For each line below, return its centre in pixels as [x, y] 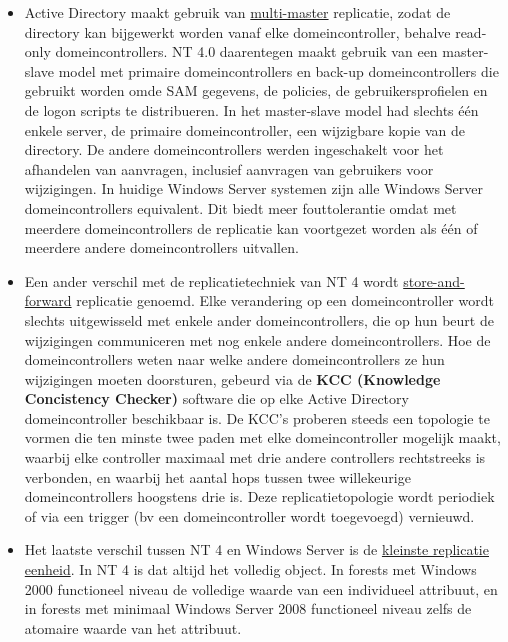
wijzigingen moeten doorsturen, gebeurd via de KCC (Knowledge [232, 378]
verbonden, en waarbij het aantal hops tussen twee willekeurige [217, 476]
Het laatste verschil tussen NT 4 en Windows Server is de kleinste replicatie [256, 549]
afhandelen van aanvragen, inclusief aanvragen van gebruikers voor [229, 168]
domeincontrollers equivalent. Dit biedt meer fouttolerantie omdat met [240, 207]
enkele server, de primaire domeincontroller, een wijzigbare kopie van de [244, 129]
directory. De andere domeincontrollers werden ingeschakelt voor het [234, 149]
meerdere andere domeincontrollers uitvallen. [161, 247]
